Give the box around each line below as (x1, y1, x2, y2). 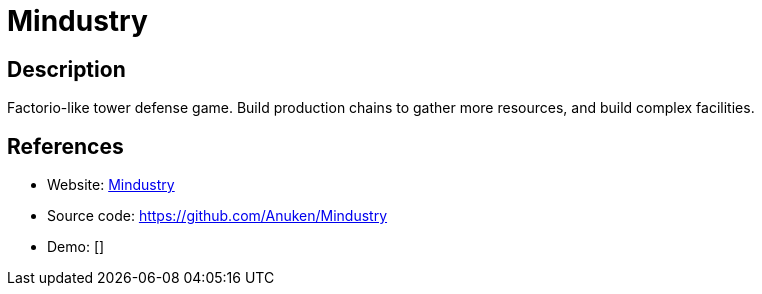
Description (7, 56, 126, 82)
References (7, 133, 124, 159)
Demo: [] (47, 238, 105, 256)
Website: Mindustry (47, 176, 175, 194)
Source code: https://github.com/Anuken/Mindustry (47, 207, 388, 225)
